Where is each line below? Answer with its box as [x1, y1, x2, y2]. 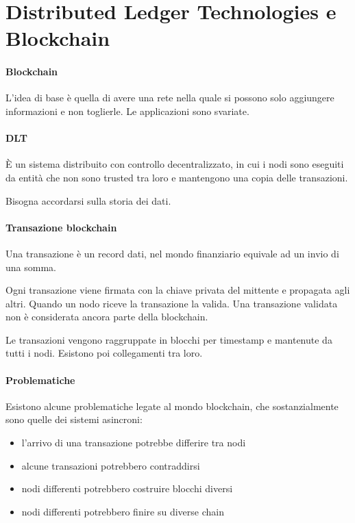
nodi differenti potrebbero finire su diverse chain [21, 504, 224, 518]
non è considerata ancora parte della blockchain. [5, 309, 208, 324]
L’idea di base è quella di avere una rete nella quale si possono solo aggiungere [5, 90, 334, 105]
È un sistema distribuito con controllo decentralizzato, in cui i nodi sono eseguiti [5, 157, 344, 171]
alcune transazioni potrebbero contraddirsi [21, 458, 200, 472]
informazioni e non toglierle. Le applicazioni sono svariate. [5, 103, 249, 118]
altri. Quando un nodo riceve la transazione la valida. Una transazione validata [5, 296, 338, 310]
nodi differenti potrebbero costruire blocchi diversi [21, 481, 233, 496]
